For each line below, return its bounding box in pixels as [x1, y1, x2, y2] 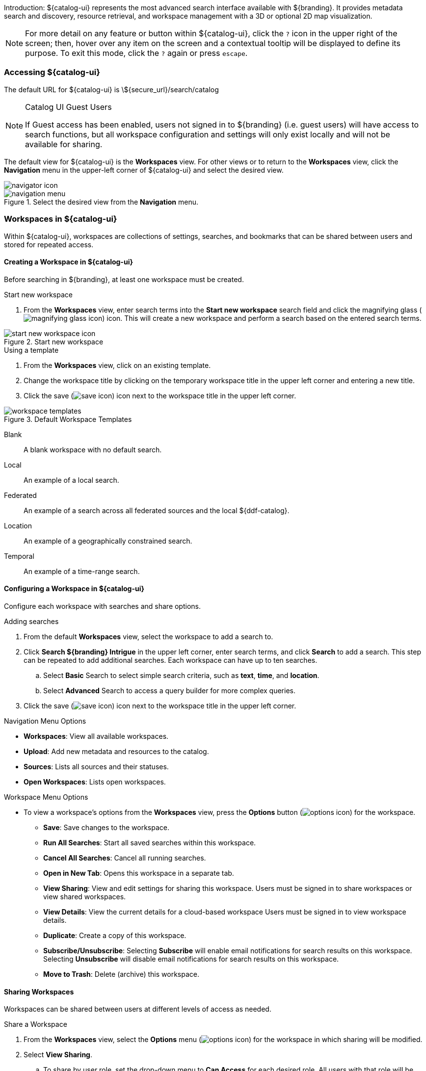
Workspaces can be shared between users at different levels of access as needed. [4, 1005, 271, 1014]
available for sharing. [25, 139, 103, 149]
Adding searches [4, 617, 59, 626]
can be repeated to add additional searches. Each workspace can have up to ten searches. [24, 655, 318, 664]
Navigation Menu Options [4, 716, 86, 725]
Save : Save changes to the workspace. [43, 823, 169, 832]
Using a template [4, 345, 59, 354]
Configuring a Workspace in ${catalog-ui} [4, 584, 145, 593]
